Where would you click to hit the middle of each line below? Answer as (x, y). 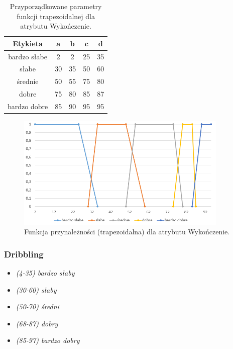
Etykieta (28, 43)
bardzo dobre (28, 106)
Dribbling (24, 254)
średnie (28, 81)
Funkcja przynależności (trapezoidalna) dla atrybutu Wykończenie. (127, 232)
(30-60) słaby (36, 289)
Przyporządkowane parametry (56, 6)
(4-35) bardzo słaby (45, 272)
